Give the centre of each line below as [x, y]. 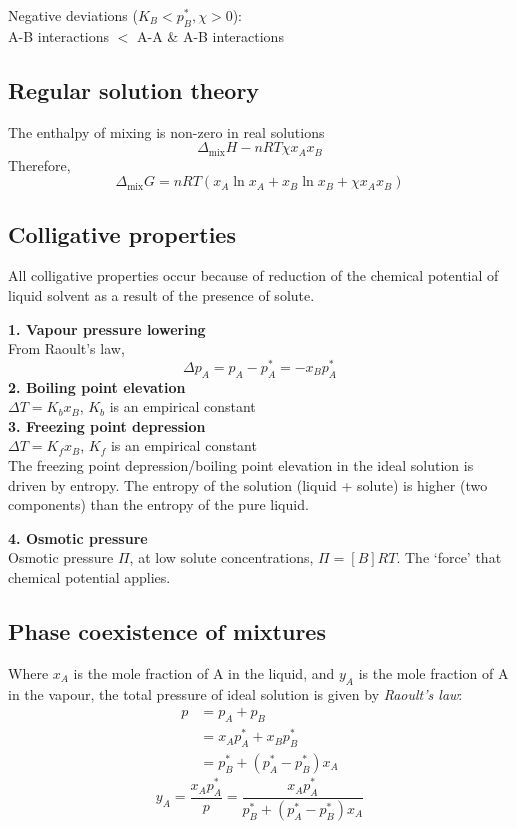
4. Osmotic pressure [78, 537]
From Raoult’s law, [66, 348]
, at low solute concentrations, [221, 557]
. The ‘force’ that [449, 557]
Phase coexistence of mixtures [167, 631]
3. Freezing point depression [107, 425]
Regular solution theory [134, 89]
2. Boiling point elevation [97, 386]
